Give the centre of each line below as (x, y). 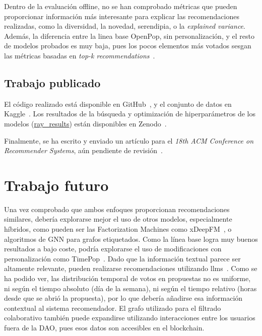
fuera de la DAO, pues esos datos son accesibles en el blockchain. (104, 327)
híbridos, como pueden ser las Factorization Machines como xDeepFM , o (118, 229)
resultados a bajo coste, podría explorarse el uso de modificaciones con (113, 249)
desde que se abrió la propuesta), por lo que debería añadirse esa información (123, 298)
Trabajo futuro (56, 185)
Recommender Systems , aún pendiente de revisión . (83, 150)
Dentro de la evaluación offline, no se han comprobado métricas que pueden (121, 6)
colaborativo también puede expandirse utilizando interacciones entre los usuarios (130, 318)
